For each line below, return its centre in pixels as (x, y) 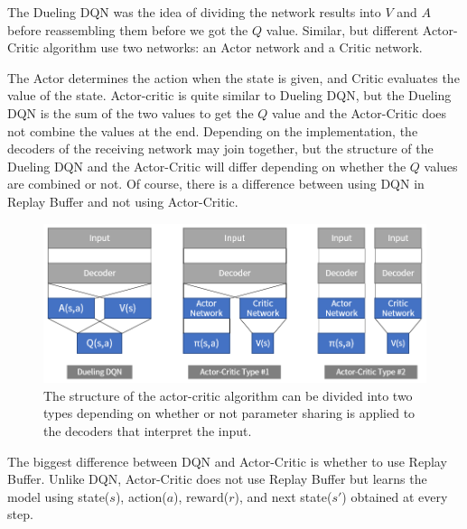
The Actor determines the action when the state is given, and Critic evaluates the (233, 77)
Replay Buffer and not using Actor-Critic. (123, 201)
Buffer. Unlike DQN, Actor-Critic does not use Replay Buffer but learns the (217, 479)
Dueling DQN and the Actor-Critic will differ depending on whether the (207, 166)
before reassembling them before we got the (128, 29)
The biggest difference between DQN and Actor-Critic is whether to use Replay (227, 461)
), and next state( (283, 496)
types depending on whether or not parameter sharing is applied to (229, 413)
